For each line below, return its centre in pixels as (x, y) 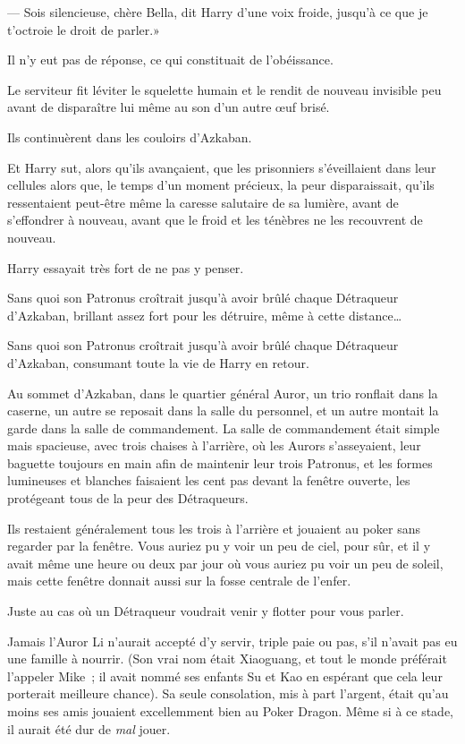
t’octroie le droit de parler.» (84, 29)
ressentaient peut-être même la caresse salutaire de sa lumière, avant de (203, 202)
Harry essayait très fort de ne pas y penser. (126, 267)
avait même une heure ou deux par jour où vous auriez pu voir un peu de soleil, (225, 563)
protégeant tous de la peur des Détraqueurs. (128, 498)
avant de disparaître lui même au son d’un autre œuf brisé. (169, 107)
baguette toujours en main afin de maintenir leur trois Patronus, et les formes (220, 462)
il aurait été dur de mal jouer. (89, 728)
